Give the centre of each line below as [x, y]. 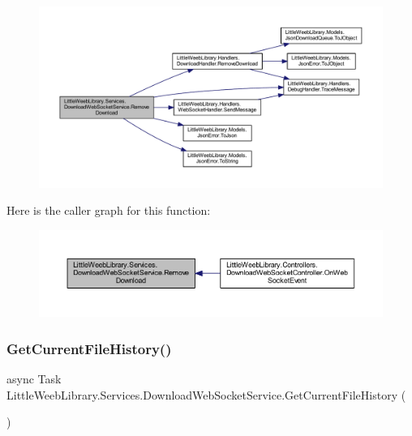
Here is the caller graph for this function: [109, 210]
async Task [34, 379]
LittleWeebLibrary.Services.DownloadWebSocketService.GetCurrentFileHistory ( [206, 394]
